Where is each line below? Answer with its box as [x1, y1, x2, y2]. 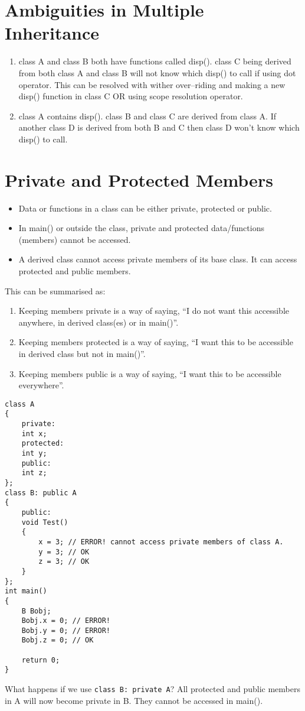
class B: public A [5, 488, 77, 497]
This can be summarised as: [5, 284, 106, 297]
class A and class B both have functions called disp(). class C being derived [18, 55, 291, 67]
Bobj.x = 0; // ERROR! [21, 616, 110, 625]
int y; [21, 449, 47, 457]
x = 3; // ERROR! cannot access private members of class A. [38, 537, 284, 546]
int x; [21, 429, 47, 438]
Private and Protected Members [5, 167, 273, 191]
